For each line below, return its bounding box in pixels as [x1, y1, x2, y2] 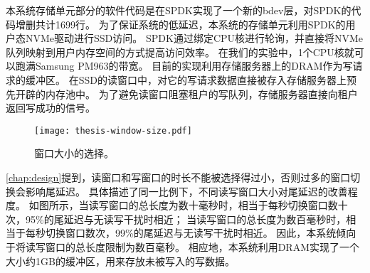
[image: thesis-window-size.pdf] [34, 125, 192, 136]
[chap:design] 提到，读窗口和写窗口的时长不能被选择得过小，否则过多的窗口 [6, 170, 351, 184]
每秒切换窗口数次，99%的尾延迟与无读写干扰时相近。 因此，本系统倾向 [25, 225, 356, 240]
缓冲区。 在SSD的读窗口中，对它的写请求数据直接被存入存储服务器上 [25, 72, 347, 87]
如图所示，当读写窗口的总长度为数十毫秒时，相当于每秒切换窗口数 [28, 198, 338, 213]
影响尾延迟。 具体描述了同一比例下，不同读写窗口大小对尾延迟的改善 [25, 183, 348, 198]
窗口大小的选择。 [34, 146, 114, 161]
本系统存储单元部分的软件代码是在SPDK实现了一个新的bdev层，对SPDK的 [6, 3, 351, 17]
